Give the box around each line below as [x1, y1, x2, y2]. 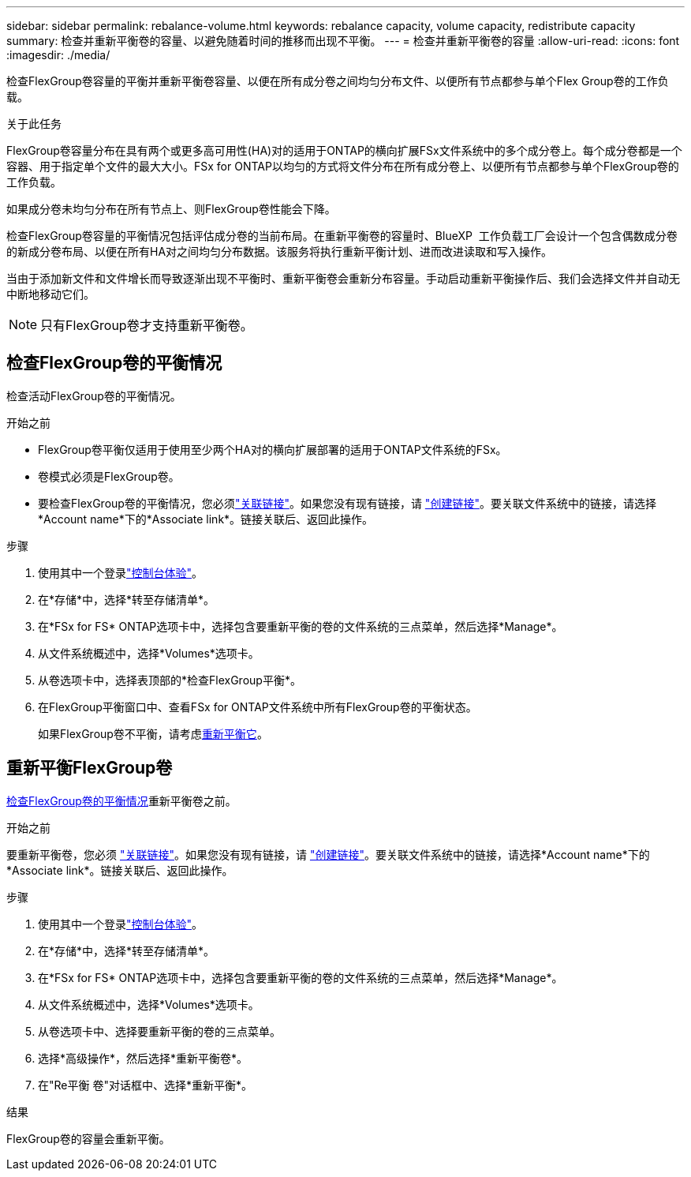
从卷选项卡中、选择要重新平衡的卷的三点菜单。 [38, 1024, 281, 1038]
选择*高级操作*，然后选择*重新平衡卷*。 [38, 1051, 248, 1065]
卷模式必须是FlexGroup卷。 [38, 469, 180, 483]
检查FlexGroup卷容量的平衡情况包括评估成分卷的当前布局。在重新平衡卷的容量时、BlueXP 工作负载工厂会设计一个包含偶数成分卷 [6, 229, 678, 242]
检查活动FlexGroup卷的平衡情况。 [6, 388, 181, 403]
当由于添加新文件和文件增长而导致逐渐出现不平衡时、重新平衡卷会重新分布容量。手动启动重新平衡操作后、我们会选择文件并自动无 [6, 272, 680, 285]
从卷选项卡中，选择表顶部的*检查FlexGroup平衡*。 [38, 673, 301, 687]
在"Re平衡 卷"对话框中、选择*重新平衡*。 [38, 1078, 252, 1092]
